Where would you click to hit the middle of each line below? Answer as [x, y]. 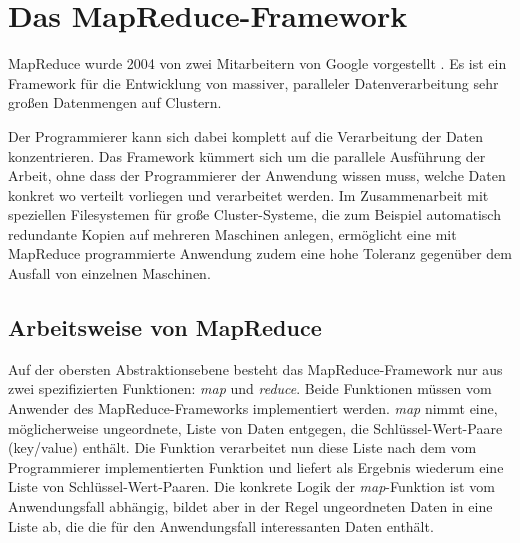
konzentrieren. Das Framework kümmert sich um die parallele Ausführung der [247, 155]
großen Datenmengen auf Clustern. [115, 102]
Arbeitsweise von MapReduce [165, 327]
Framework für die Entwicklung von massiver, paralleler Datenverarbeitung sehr [253, 82]
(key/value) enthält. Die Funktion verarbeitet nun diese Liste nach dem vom [242, 447]
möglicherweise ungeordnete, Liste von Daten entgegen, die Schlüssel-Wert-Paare [255, 427]
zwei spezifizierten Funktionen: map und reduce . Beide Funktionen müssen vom [250, 388]
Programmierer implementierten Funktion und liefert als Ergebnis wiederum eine [256, 466]
